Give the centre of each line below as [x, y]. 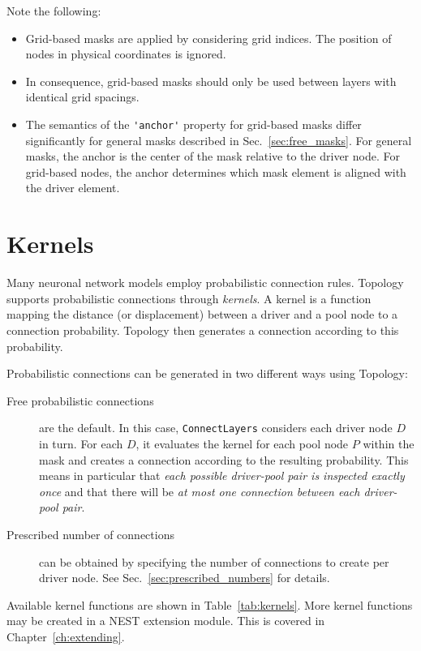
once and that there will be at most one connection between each [200, 491]
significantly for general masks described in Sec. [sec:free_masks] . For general [219, 140]
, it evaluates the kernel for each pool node [242, 443]
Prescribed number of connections [90, 534]
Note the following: [54, 11]
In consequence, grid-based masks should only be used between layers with [211, 81]
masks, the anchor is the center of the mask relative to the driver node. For [213, 156]
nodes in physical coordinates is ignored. [126, 54]
